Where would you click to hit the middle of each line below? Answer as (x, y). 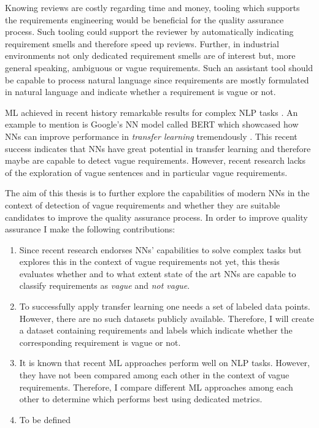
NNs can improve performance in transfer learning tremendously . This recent (151, 136)
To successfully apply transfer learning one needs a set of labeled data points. (165, 306)
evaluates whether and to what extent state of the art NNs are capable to (158, 273)
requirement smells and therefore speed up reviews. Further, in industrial (142, 43)
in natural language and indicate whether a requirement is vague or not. (140, 92)
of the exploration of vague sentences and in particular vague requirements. (146, 172)
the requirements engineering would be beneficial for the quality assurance (144, 19)
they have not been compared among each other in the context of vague (154, 375)
